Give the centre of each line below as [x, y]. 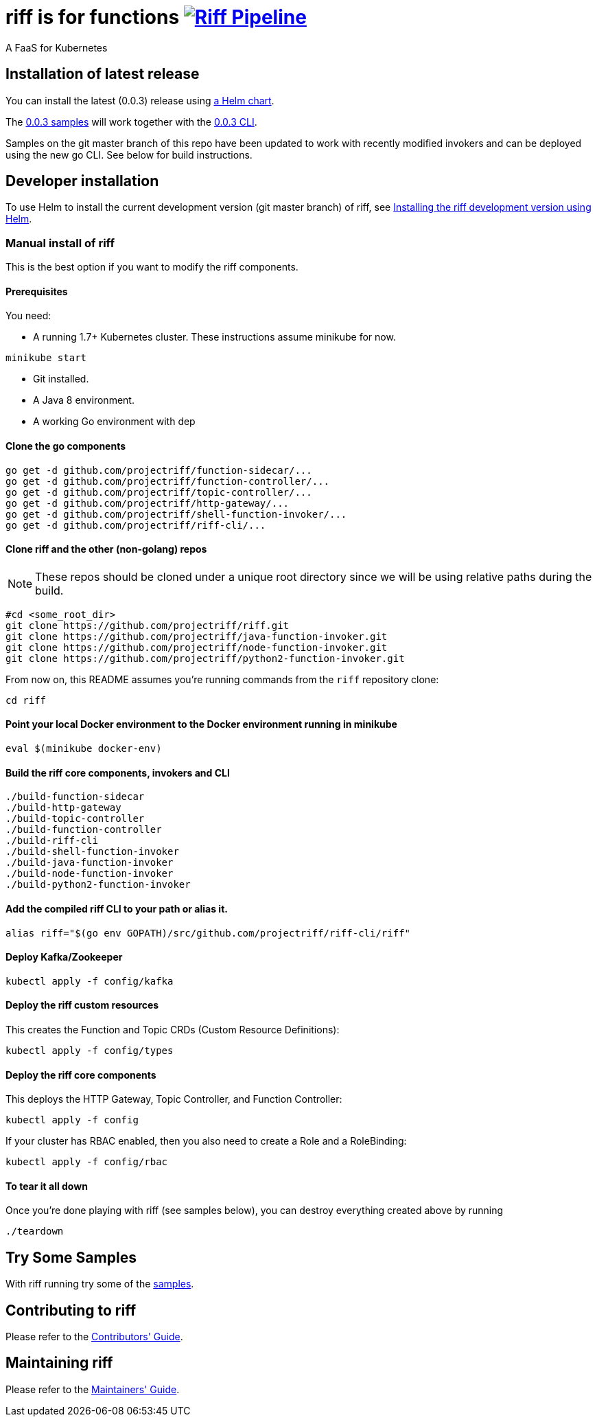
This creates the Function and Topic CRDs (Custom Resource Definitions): [173, 1029]
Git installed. [61, 379]
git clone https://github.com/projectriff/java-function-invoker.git [197, 636]
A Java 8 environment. [84, 400]
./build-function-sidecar [75, 797]
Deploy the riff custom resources [82, 1005]
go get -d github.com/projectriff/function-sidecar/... [159, 470]
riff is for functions [93, 17]
